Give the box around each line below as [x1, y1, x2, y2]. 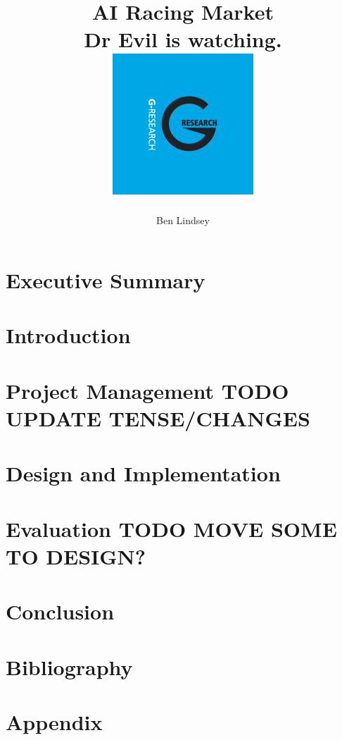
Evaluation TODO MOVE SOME [6, 514, 337, 543]
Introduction [6, 321, 131, 350]
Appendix [6, 708, 103, 736]
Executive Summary [6, 266, 205, 295]
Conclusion [6, 597, 115, 626]
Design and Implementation [6, 459, 281, 488]
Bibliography [6, 652, 133, 681]
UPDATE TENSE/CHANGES [6, 404, 310, 433]
